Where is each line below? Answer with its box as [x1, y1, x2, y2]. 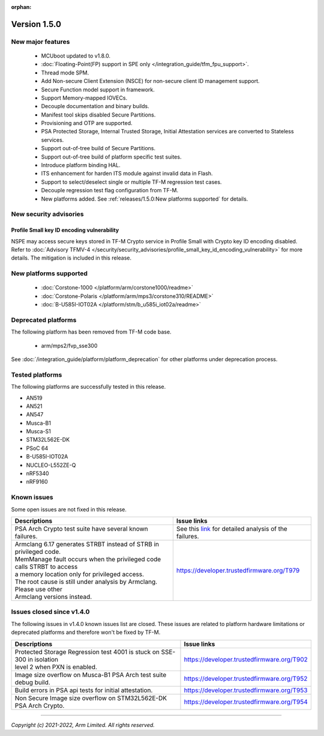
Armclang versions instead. [14, 592, 92, 601]
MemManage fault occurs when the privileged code [14, 555, 161, 563]
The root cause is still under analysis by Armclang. [14, 577, 158, 586]
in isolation [28, 655, 59, 663]
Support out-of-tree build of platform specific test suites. [41, 153, 182, 160]
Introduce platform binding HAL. [41, 162, 121, 169]
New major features [11, 37, 70, 46]
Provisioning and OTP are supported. [41, 120, 133, 127]
